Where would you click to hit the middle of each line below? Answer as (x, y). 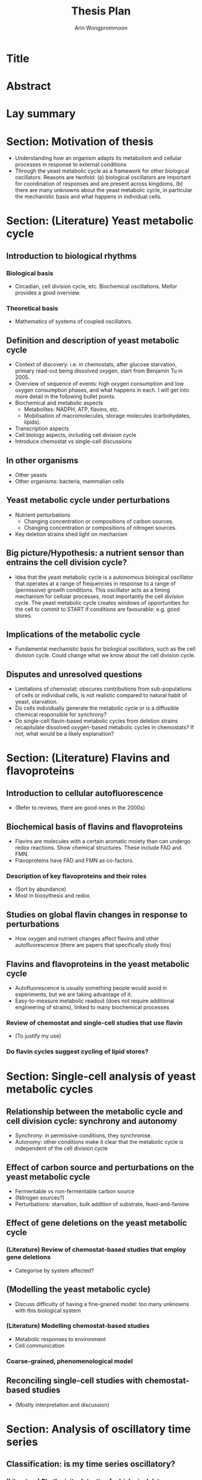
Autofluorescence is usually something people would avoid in (91, 988)
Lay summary (41, 114)
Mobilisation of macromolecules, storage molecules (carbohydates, (107, 416)
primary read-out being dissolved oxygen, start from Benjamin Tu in (99, 371)
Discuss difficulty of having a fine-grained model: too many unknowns (102, 1304)
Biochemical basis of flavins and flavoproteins (95, 827)
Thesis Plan (101, 11)
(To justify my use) (38, 1036)
